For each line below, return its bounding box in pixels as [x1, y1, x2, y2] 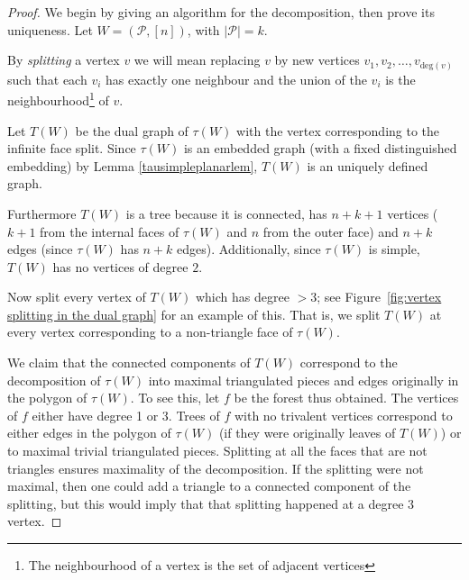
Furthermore [7, 204, 77, 222]
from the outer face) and [262, 222, 399, 240]
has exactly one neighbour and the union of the [106, 69, 367, 88]
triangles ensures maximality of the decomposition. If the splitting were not [7, 458, 424, 477]
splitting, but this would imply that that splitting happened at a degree [7, 494, 404, 512]
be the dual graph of [75, 121, 189, 140]
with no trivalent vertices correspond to [234, 405, 453, 424]
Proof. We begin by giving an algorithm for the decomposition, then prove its [7, 3, 435, 21]
